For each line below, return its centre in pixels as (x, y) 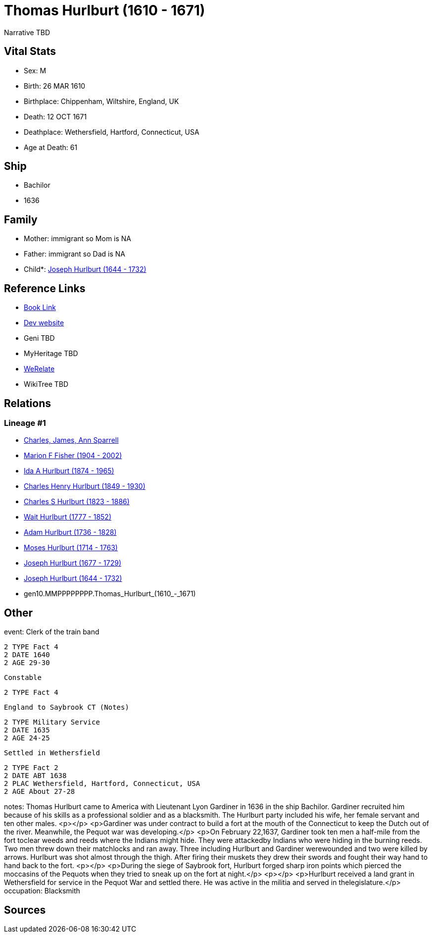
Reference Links (45, 288)
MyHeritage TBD (51, 354)
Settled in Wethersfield (52, 753)
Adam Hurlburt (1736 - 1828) (70, 532)
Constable (23, 678)
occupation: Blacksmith (42, 891)
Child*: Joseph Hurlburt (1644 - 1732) (85, 269)
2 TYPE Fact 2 (31, 768)
